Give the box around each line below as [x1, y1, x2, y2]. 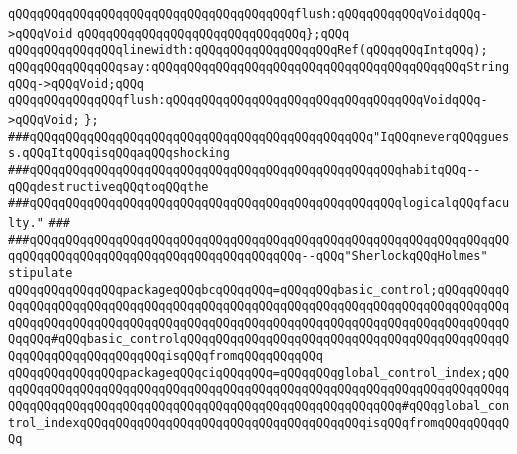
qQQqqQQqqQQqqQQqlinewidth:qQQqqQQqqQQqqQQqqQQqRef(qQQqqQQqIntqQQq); [8, 43, 488, 58]
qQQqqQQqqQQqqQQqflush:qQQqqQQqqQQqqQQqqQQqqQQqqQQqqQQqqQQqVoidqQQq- [8, 93, 488, 108]
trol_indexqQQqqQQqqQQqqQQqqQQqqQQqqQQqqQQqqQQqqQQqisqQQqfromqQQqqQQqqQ [8, 415, 510, 430]
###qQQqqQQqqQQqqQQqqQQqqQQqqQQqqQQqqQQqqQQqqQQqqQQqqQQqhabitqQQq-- [8, 162, 481, 177]
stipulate [8, 265, 73, 280]
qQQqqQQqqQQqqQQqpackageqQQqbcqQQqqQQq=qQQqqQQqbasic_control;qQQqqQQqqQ [8, 282, 510, 297]
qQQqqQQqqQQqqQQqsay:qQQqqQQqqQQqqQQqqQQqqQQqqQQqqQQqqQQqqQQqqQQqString [8, 59, 510, 74]
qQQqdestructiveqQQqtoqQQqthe [8, 179, 209, 194]
